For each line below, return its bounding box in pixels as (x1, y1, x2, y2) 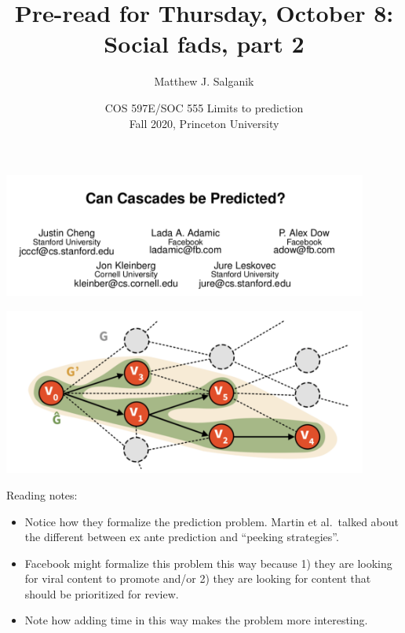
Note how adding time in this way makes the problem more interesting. (24, 612, 368, 628)
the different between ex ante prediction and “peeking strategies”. (24, 529, 339, 545)
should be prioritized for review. (24, 585, 179, 602)
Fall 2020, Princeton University (129, 115, 279, 131)
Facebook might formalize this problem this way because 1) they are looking (24, 554, 392, 571)
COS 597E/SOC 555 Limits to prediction (104, 99, 304, 115)
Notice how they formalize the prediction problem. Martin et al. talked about (24, 513, 399, 529)
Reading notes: (6, 486, 78, 503)
